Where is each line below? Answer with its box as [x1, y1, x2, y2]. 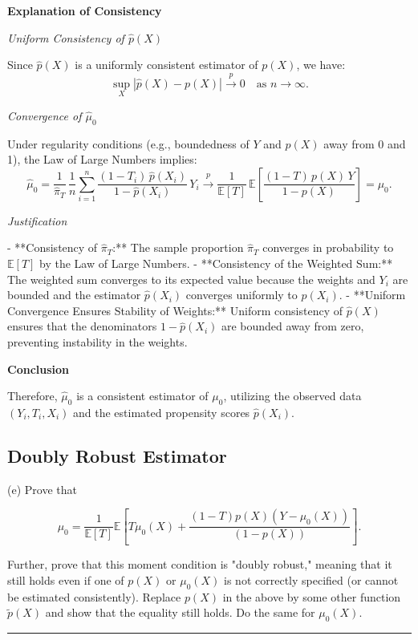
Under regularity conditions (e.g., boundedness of [7, 135, 250, 152]
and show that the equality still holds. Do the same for [45, 604, 315, 621]
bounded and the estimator [7, 286, 141, 303]
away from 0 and [323, 135, 406, 152]
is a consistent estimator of [76, 387, 209, 404]
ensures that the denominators [7, 318, 157, 334]
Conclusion [7, 360, 70, 377]
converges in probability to [262, 239, 394, 256]
